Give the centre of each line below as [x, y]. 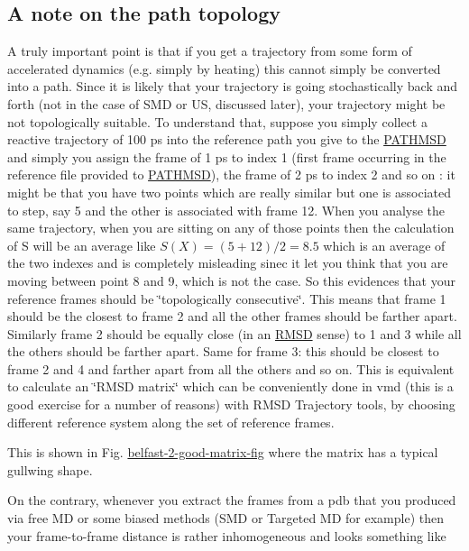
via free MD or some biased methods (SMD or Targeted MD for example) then [225, 518]
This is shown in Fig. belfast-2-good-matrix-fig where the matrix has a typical [223, 452]
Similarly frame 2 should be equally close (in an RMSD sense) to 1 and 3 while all [234, 333]
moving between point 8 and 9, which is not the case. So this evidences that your [231, 280]
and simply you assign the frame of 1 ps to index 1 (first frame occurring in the [227, 156]
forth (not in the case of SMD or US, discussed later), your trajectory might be [226, 103]
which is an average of [384, 245]
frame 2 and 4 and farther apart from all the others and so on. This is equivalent [231, 368]
